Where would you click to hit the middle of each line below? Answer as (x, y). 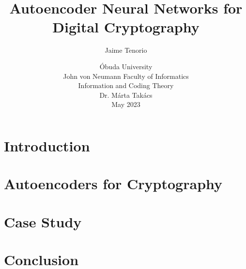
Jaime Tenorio (126, 50)
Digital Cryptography (126, 27)
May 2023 (126, 104)
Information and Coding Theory (126, 85)
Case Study (43, 221)
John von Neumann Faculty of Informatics (126, 76)
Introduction (47, 145)
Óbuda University (126, 66)
